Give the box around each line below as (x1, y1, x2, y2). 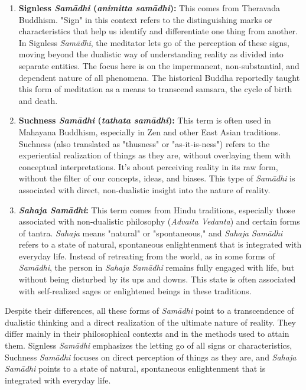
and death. (18, 94, 58, 106)
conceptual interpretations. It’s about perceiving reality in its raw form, (18, 160, 278, 173)
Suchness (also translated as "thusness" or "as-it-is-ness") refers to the (18, 137, 270, 149)
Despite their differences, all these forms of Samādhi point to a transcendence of (5, 304, 294, 317)
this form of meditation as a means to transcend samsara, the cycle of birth (18, 83, 292, 95)
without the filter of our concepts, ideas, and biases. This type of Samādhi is (18, 172, 295, 184)
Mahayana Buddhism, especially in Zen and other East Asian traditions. (18, 125, 281, 138)
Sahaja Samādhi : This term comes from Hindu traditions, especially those (18, 203, 295, 216)
